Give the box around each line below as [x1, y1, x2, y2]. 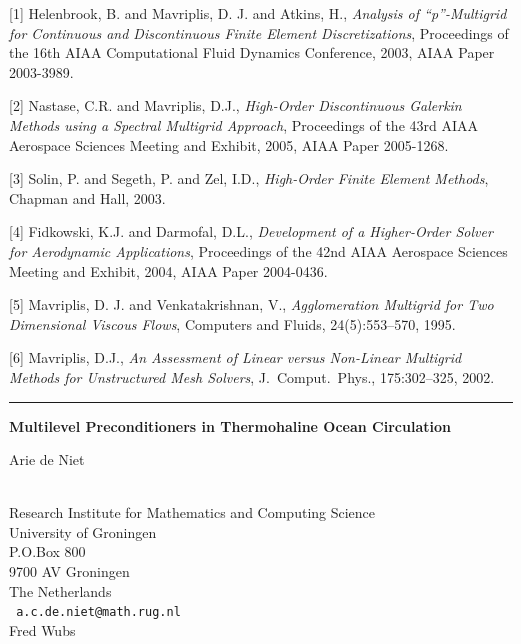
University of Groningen [9, 521, 157, 542]
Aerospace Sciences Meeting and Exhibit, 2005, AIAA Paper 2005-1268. [9, 134, 449, 155]
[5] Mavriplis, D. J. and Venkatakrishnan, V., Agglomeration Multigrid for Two [9, 294, 494, 315]
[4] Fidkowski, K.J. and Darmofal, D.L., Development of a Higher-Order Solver [9, 221, 493, 242]
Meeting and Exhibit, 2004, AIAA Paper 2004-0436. [9, 260, 328, 281]
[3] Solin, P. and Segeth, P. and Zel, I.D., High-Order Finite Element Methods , [9, 168, 489, 189]
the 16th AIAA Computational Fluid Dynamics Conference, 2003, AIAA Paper [9, 42, 495, 63]
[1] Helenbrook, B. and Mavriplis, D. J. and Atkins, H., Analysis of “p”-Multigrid [9, 3, 507, 23]
